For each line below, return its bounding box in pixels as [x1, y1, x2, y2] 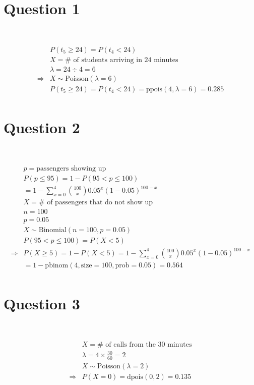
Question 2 [4, 117, 80, 138]
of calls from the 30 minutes [105, 341, 192, 348]
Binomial [38, 227, 67, 234]
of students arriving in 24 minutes [73, 56, 178, 64]
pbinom [45, 261, 69, 269]
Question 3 [4, 293, 80, 314]
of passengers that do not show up [47, 199, 153, 206]
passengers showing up [36, 164, 106, 172]
